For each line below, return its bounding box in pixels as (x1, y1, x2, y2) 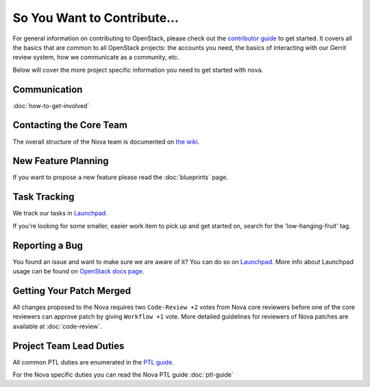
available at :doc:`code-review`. (12, 322, 102, 330)
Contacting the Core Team (12, 120, 128, 131)
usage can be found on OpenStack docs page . (12, 267, 145, 276)
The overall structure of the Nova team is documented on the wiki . (12, 137, 200, 146)
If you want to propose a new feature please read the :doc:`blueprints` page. (12, 173, 229, 181)
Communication (12, 83, 83, 95)
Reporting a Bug (12, 239, 84, 251)
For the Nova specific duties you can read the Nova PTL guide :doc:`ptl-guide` (12, 371, 234, 379)
